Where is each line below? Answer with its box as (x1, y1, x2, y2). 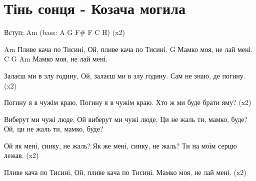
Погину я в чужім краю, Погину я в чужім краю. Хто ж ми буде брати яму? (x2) (4, 97, 251, 107)
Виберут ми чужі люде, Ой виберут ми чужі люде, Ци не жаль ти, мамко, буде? (4, 113, 248, 124)
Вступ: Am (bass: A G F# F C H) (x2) (4, 27, 125, 37)
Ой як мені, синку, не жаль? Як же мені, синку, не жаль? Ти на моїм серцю (4, 140, 237, 150)
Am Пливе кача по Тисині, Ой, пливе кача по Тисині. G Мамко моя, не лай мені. (4, 43, 253, 54)
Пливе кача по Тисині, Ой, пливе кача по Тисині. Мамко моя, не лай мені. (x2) (4, 167, 246, 177)
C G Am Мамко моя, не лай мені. (4, 53, 108, 64)
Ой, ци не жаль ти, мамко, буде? (4, 123, 103, 134)
